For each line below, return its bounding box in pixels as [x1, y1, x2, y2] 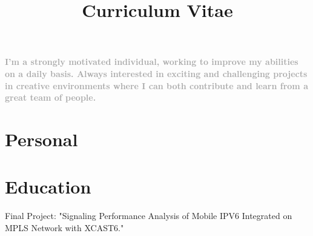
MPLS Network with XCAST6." [5, 221, 124, 234]
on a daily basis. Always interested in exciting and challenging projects [5, 67, 308, 79]
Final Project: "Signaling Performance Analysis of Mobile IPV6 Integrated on [5, 209, 292, 222]
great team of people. [5, 91, 96, 104]
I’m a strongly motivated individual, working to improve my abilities [5, 55, 298, 68]
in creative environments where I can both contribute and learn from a [5, 79, 308, 92]
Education [5, 174, 91, 199]
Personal [5, 126, 78, 151]
